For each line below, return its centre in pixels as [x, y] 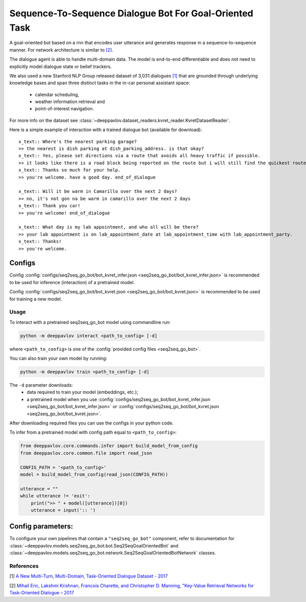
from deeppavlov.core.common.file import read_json [86, 453]
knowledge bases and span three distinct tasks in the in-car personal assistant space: [100, 83]
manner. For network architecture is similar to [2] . [61, 50]
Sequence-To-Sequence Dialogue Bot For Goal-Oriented [131, 13]
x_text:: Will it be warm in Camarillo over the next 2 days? [98, 192]
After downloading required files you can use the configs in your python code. [92, 423]
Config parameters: [41, 526]
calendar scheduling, [57, 94]
